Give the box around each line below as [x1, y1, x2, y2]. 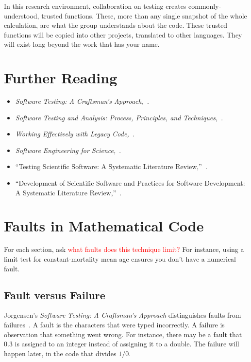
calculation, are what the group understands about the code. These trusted [4, 20, 228, 30]
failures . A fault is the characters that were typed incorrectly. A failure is [4, 319, 225, 329]
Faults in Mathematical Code [4, 216, 204, 236]
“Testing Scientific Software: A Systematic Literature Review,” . [15, 161, 207, 171]
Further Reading [4, 68, 117, 88]
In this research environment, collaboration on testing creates [4, 1, 186, 11]
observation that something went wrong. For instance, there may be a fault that [4, 329, 242, 339]
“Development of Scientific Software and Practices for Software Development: [15, 178, 245, 188]
